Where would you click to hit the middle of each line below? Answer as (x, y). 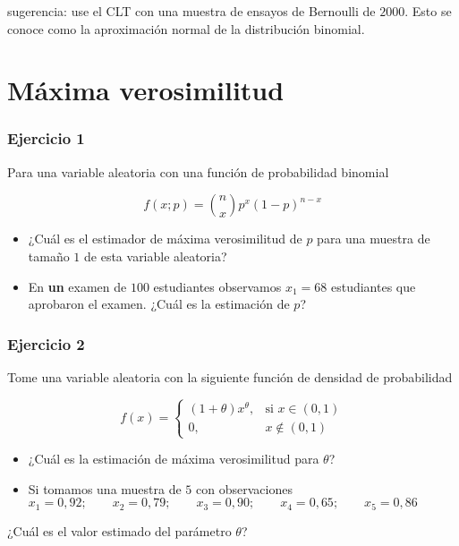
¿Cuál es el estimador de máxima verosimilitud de (165, 239)
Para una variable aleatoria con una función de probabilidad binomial (198, 171)
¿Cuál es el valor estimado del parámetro (119, 530)
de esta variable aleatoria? (156, 256)
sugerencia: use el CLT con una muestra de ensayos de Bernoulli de (191, 11)
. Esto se (428, 11)
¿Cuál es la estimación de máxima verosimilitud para (174, 459)
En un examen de (77, 286)
